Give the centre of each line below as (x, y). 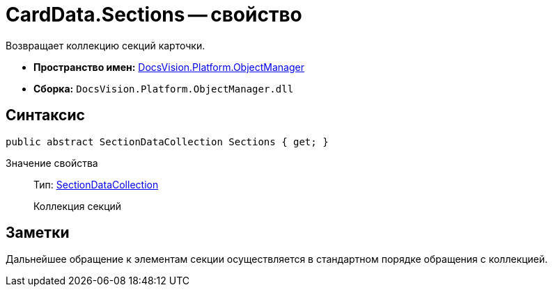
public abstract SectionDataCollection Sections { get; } (167, 141)
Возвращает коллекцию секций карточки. (106, 45)
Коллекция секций (78, 206)
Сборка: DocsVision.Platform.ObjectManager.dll (164, 88)
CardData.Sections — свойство (154, 15)
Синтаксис (45, 115)
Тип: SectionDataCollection (96, 184)
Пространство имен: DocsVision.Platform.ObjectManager (169, 67)
